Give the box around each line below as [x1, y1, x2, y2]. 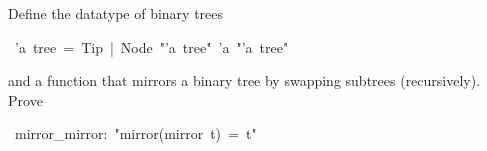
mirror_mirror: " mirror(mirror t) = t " [14, 123, 257, 144]
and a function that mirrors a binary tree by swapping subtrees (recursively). [8, 70, 481, 91]
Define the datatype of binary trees [8, 3, 224, 23]
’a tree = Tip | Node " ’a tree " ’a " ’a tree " [14, 36, 289, 57]
